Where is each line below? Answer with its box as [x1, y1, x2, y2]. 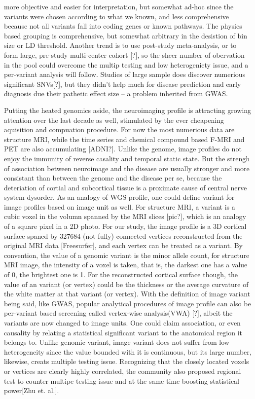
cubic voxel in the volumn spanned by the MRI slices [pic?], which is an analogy [4, 211, 246, 221]
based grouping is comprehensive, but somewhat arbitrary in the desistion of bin [4, 30, 248, 40]
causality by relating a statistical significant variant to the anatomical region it [4, 327, 243, 337]
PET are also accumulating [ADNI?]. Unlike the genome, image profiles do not [4, 144, 242, 154]
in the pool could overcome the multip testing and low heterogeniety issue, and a [4, 59, 249, 70]
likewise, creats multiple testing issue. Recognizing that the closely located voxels [4, 356, 249, 366]
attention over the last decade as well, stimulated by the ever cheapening [4, 114, 224, 125]
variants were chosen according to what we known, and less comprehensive [4, 11, 229, 21]
